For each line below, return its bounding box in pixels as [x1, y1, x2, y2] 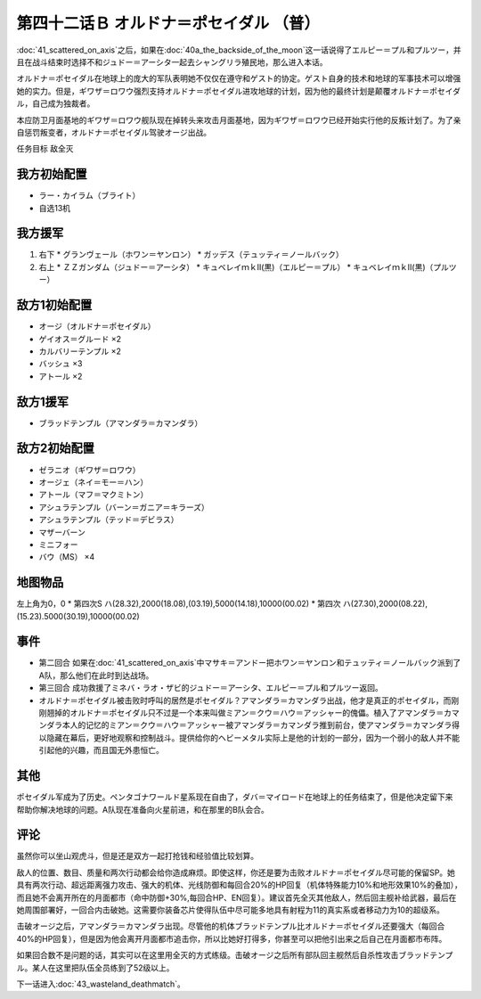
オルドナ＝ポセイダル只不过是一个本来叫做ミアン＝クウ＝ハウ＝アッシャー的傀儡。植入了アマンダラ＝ [69, 708, 444, 718]
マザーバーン [38, 527, 86, 537]
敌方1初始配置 [16, 298, 93, 313]
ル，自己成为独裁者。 [16, 98, 95, 109]
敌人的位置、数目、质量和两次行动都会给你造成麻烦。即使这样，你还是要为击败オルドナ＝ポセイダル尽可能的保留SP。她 [16, 867, 456, 878]
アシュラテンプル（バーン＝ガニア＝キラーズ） [38, 502, 209, 512]
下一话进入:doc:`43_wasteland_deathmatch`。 [16, 979, 186, 989]
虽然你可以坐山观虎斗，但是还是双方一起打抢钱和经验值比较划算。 [16, 851, 258, 862]
